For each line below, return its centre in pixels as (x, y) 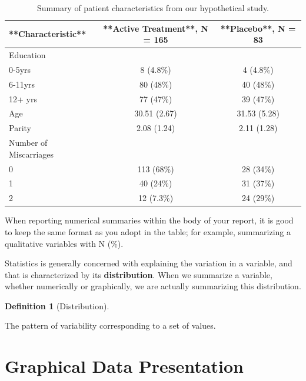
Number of (28, 143)
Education (27, 55)
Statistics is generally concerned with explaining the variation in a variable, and (149, 263)
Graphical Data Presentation (124, 366)
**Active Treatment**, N (156, 28)
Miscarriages (31, 154)
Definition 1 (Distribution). (57, 305)
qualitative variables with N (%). (64, 243)
